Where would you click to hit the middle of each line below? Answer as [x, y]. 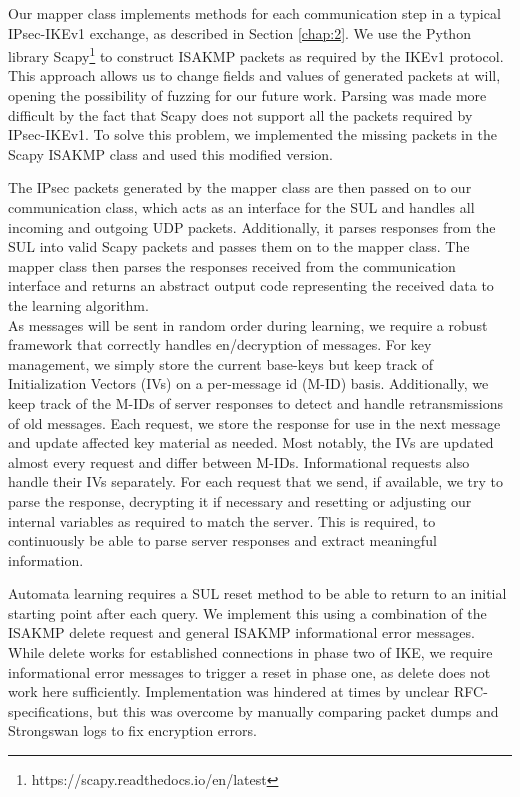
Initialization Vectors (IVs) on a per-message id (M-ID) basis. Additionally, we [248, 383]
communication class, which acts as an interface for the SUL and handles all [241, 207]
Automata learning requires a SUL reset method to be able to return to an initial [257, 593]
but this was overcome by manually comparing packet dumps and [298, 710]
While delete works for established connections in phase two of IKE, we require [250, 652]
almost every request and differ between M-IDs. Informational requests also [239, 461]
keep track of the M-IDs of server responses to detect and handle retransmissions [255, 402]
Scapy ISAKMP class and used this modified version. [170, 153]
